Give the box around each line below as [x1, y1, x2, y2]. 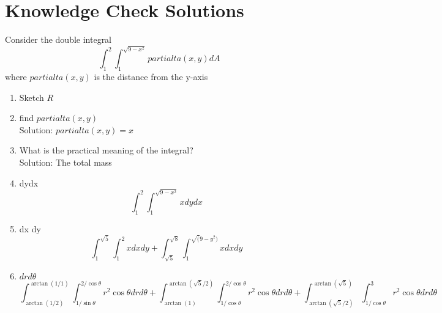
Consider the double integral [5, 33, 112, 46]
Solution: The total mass [19, 156, 112, 169]
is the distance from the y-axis [94, 70, 208, 83]
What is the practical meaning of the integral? [19, 144, 193, 156]
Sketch [19, 90, 44, 103]
